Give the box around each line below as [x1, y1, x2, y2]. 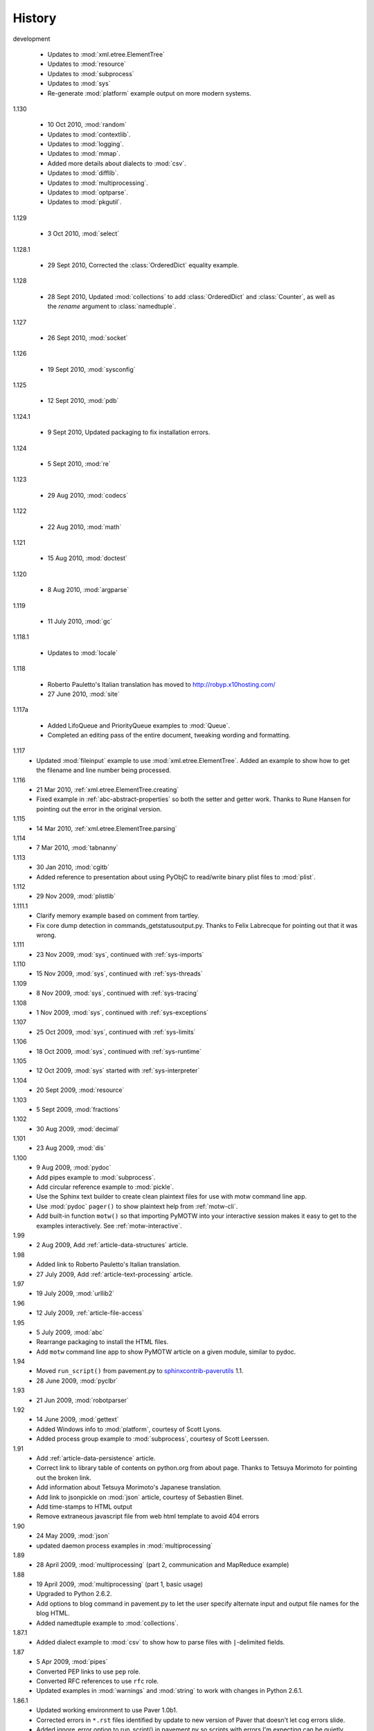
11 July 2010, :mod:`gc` [47, 617, 113, 625]
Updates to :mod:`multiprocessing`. [47, 179, 148, 187]
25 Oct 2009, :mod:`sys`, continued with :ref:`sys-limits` [36, 1028, 196, 1036]
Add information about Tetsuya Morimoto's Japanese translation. [36, 1483, 222, 1491]
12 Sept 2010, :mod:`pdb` [47, 397, 119, 405]
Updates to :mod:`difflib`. [47, 169, 119, 177]
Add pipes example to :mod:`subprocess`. [36, 1173, 156, 1181]
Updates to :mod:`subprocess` [47, 69, 134, 78]
